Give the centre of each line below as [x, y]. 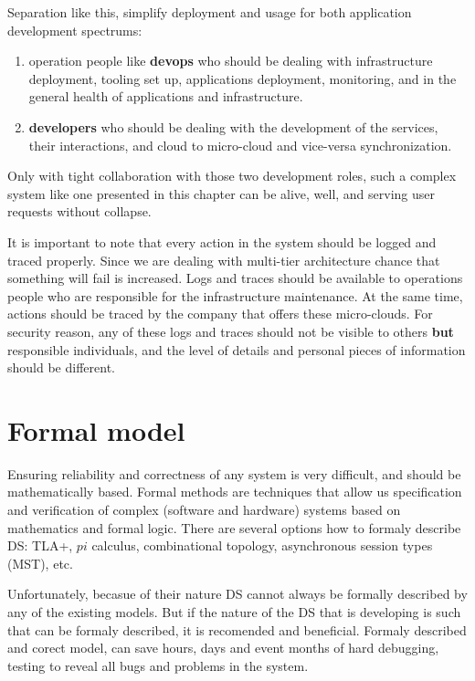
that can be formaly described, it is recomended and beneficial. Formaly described [237, 629]
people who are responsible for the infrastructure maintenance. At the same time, [235, 295]
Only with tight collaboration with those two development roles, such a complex [232, 176]
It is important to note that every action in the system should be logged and [222, 241]
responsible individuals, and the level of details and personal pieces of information [237, 349]
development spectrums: [75, 30]
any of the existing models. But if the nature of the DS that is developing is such [234, 611]
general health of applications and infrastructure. [166, 96]
